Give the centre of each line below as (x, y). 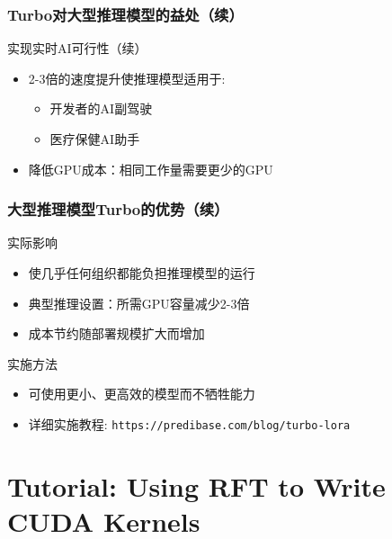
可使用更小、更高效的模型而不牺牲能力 (142, 394)
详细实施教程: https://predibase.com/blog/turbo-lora (189, 423)
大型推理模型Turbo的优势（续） (118, 209)
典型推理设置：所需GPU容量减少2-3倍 (139, 303)
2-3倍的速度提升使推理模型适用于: (127, 78)
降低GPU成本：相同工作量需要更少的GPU (151, 169)
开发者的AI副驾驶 (101, 108)
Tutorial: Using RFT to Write (196, 485)
